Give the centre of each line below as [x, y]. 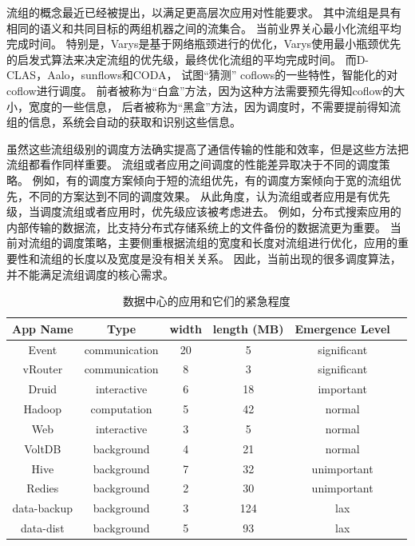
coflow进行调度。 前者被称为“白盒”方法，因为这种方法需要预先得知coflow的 [200, 90]
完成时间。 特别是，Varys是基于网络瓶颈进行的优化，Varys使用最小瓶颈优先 [204, 44]
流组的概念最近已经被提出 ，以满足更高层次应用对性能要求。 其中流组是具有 [204, 12]
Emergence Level [342, 328]
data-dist [43, 528]
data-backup [43, 508]
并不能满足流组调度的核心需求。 [90, 274]
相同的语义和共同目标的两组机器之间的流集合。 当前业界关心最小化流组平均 [204, 28]
